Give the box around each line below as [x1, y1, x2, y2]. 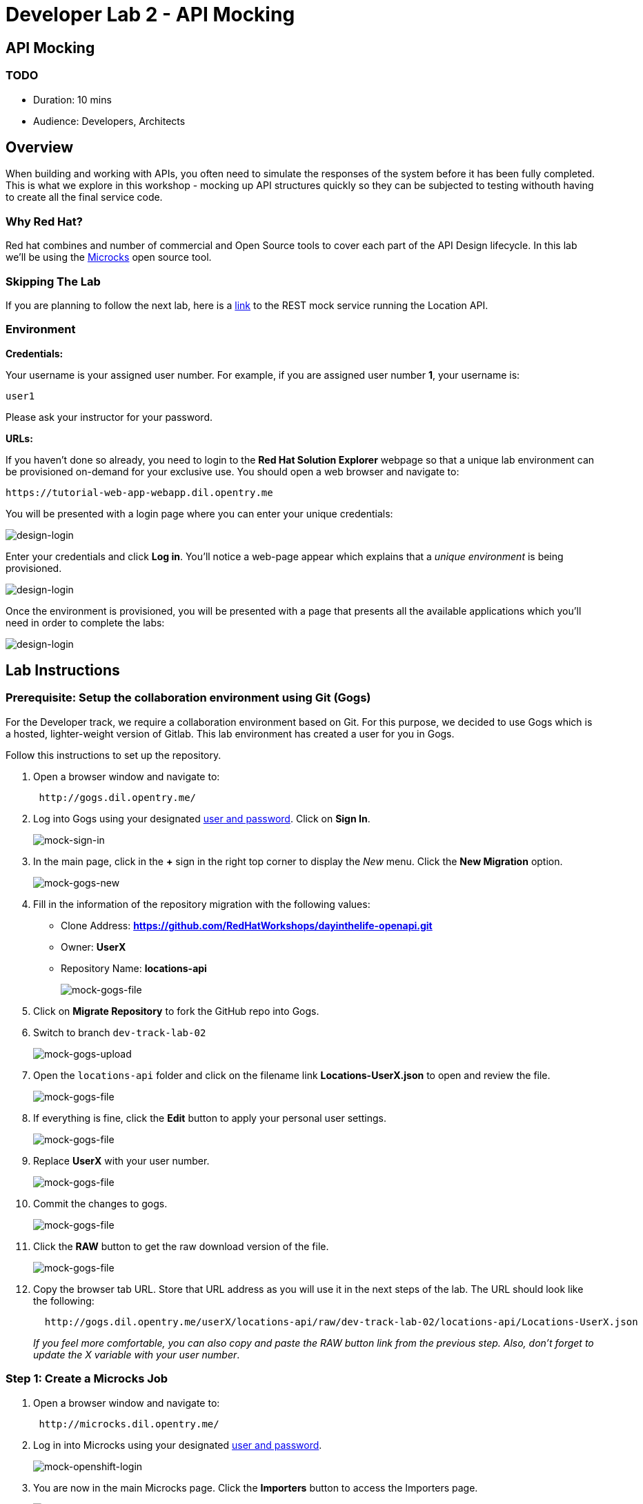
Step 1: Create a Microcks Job [6, 1372, 168, 1386]
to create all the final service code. [6, 191, 163, 204]
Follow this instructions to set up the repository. [6, 749, 221, 761]
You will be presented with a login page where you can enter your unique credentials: [6, 507, 393, 520]
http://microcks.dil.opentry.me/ [39, 1418, 219, 1429]
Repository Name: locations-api [61, 962, 207, 974]
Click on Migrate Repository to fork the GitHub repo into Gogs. [33, 1005, 319, 1017]
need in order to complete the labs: [6, 616, 165, 629]
